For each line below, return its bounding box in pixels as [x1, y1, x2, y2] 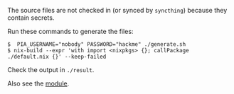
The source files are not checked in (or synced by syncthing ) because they [7, 6, 228, 14]
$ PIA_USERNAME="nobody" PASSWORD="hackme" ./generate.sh [7, 41, 186, 48]
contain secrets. [7, 13, 55, 22]
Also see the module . [7, 79, 70, 88]
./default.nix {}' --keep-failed [7, 53, 107, 60]
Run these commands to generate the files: [7, 28, 134, 35]
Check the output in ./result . [7, 66, 95, 74]
